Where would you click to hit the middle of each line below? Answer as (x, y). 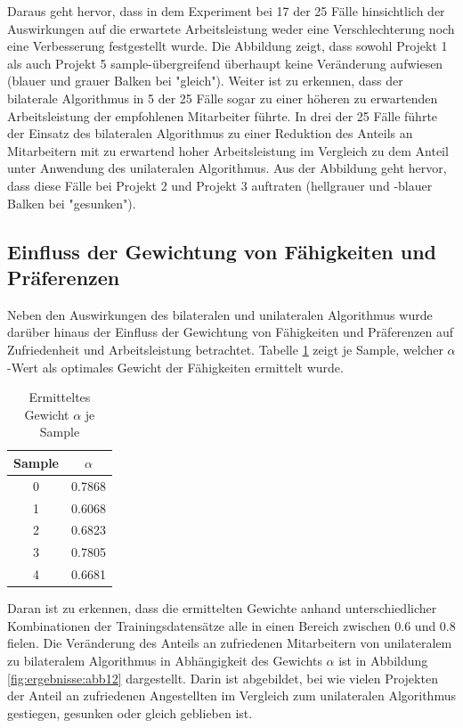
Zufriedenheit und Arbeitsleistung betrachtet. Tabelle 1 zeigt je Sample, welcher (225, 349)
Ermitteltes (60, 397)
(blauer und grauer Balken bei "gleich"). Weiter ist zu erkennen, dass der (205, 81)
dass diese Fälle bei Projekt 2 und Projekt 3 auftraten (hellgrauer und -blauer (220, 185)
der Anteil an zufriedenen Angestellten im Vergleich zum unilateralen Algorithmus (231, 695)
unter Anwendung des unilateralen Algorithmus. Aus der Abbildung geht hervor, (227, 168)
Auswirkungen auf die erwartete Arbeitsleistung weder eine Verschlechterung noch (231, 28)
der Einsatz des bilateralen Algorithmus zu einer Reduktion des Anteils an (210, 133)
